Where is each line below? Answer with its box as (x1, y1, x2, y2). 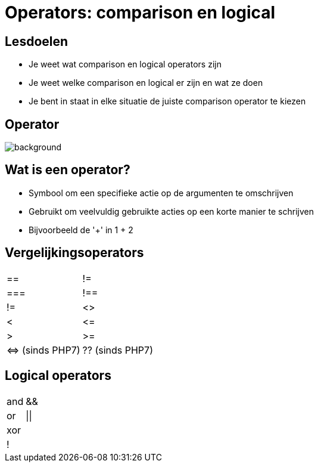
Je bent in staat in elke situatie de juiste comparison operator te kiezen (29, 96, 306, 107)
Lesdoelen (5, 33, 68, 49)
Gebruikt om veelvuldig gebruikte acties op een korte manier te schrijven (29, 206, 314, 217)
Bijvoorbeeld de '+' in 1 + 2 (29, 224, 133, 235)
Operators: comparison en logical (5, 2, 276, 23)
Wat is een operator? (5, 162, 130, 178)
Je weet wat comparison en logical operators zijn (29, 59, 222, 70)
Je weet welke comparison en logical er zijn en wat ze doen (29, 78, 263, 88)
